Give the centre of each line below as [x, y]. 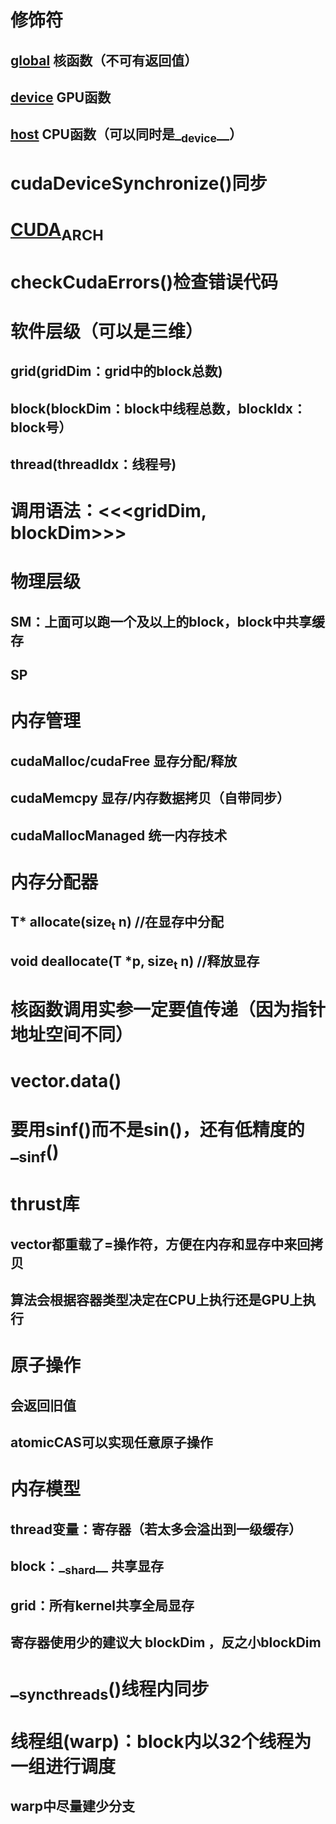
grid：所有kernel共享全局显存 [102, 1605]
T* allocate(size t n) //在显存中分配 [117, 923]
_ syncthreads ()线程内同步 [110, 1691]
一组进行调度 [63, 1766]
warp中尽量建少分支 [72, 1806]
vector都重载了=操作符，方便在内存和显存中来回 [160, 1244]
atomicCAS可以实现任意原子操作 [111, 1442]
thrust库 [45, 1204]
